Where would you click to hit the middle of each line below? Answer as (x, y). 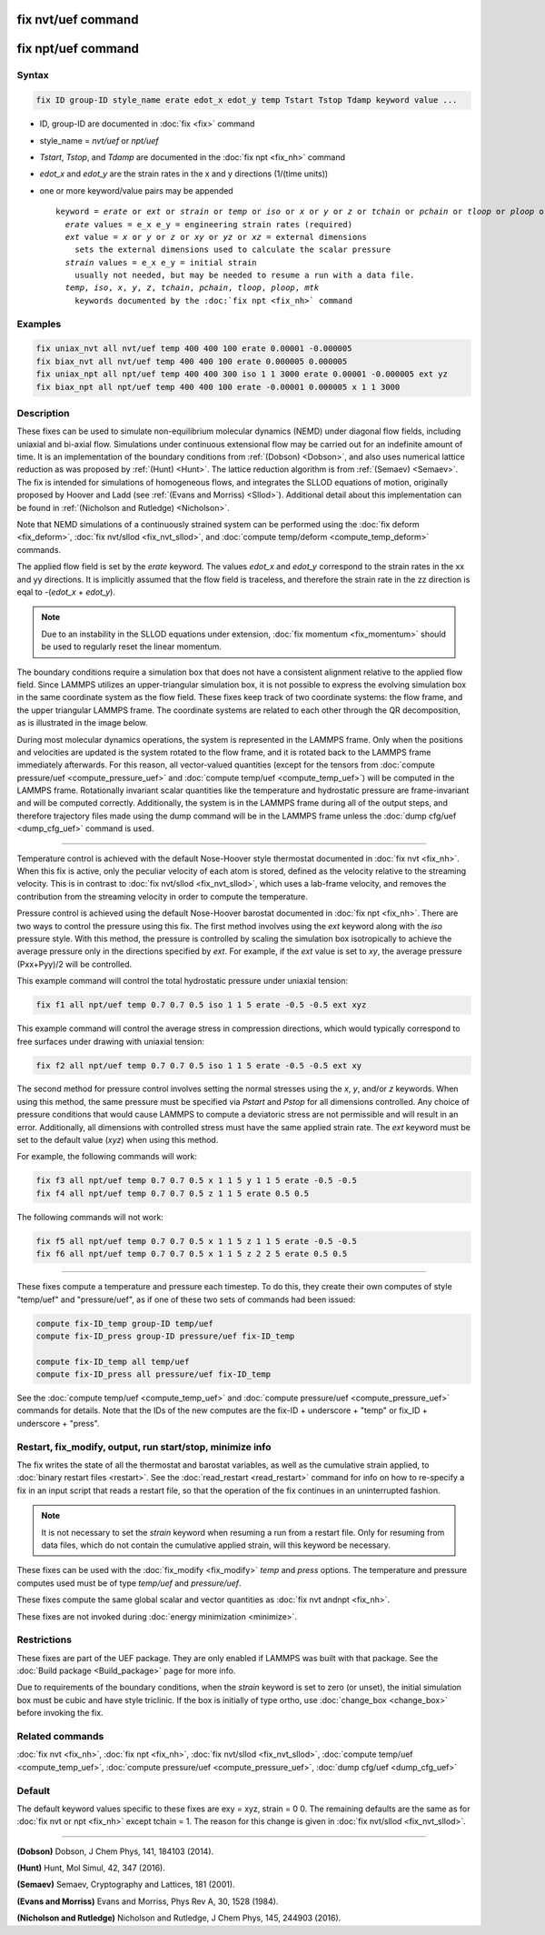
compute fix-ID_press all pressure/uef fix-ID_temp (154, 1374)
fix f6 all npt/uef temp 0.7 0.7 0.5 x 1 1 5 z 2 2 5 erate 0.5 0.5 (192, 1254)
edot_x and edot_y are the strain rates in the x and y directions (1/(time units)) (184, 174)
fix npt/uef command (78, 49)
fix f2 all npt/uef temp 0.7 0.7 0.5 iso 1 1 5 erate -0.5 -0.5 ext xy (199, 1065)
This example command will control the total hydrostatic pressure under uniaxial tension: (183, 981)
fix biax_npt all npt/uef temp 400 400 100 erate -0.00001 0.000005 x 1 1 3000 (218, 387)
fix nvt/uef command (78, 20)
